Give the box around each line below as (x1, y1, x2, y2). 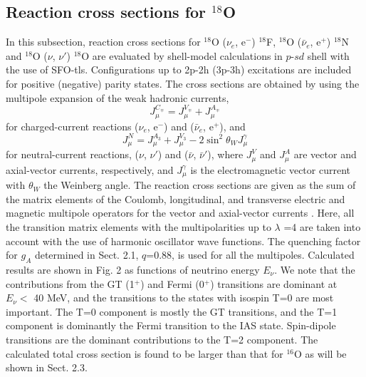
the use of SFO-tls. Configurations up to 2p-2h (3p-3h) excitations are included (6, 62, 352, 77)
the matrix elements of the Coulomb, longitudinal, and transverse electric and (6, 191, 345, 206)
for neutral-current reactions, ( (6, 147, 139, 162)
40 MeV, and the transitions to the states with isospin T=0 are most (33, 290, 334, 305)
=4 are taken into (283, 220, 361, 234)
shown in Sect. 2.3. (6, 360, 88, 375)
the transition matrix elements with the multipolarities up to (6, 220, 271, 234)
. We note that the (274, 262, 355, 277)
